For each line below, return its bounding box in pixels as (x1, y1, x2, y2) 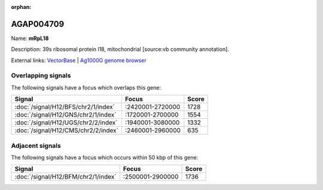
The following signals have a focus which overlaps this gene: (11, 84, 161, 91)
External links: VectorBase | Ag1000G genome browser (11, 57, 147, 64)
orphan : (11, 4, 32, 10)
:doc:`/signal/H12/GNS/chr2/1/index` (14, 111, 117, 119)
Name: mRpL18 (11, 35, 49, 42)
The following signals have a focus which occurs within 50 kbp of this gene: (11, 154, 199, 161)
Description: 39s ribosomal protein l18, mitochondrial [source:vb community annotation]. (11, 45, 230, 53)
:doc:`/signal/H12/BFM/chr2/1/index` (14, 173, 117, 181)
